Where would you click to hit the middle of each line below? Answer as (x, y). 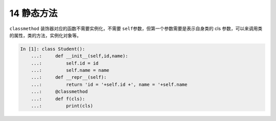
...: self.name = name (70, 70)
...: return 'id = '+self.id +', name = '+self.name (109, 84)
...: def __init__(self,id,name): (79, 56)
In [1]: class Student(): (53, 49)
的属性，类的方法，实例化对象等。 (45, 35)
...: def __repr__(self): (69, 77)
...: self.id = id (65, 63)
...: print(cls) (62, 106)
